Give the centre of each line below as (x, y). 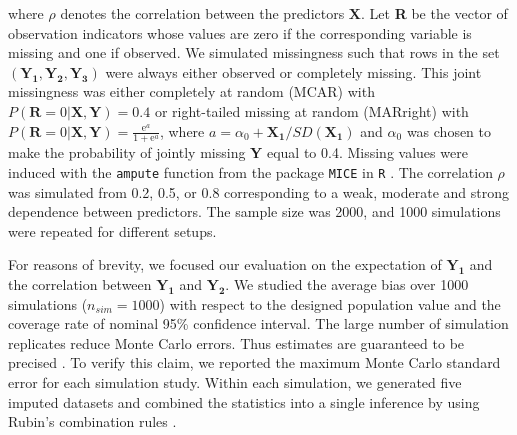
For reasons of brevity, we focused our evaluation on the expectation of (225, 264)
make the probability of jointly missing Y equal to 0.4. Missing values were (238, 152)
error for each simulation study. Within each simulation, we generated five (235, 381)
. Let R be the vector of (434, 13)
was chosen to (449, 130)
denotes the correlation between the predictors (202, 13)
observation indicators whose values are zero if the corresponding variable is (240, 32)
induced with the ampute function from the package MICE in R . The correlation (250, 171)
